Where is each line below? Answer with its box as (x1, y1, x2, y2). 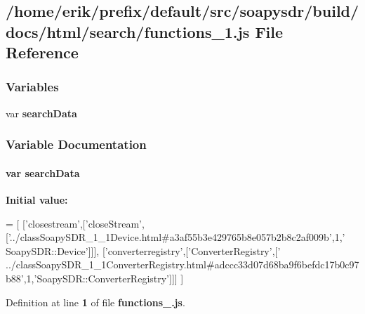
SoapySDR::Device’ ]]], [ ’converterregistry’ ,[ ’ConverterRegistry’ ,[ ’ (6, 243, 281, 258)
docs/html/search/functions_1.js (6, 20, 250, 42)
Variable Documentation (6, 136, 147, 153)
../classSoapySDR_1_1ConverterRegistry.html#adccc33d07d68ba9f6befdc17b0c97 (6, 257, 359, 272)
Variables (6, 78, 59, 96)
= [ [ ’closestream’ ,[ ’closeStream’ (6, 216, 142, 230)
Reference (6, 41, 79, 63)
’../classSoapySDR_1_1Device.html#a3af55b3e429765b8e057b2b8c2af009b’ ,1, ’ (8, 230, 345, 244)
